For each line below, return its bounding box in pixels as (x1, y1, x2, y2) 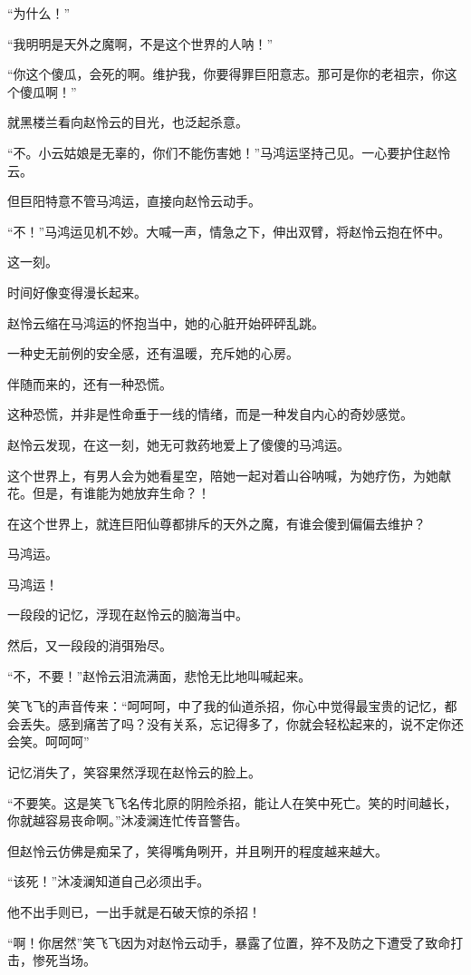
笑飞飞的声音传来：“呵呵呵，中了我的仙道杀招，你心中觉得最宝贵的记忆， (7, 697, 445, 716)
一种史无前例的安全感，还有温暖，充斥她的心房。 (7, 344, 299, 363)
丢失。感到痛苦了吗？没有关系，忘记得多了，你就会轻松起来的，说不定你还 (19, 714, 464, 733)
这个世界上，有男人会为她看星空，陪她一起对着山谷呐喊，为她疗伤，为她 (7, 465, 438, 484)
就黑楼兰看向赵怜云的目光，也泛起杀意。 (7, 112, 248, 132)
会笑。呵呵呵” (7, 732, 90, 751)
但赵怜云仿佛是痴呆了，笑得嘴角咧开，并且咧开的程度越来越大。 (7, 841, 388, 860)
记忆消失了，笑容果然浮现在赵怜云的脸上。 (7, 763, 261, 782)
